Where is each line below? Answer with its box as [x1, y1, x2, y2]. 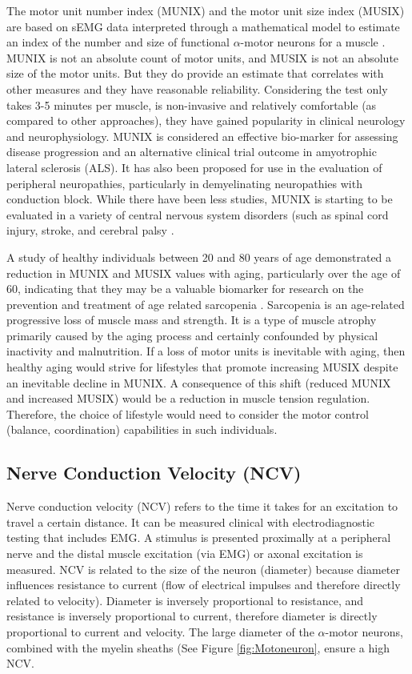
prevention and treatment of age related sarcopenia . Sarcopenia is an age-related [6, 295, 405, 312]
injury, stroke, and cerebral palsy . [6, 222, 174, 239]
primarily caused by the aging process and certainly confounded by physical [6, 327, 378, 343]
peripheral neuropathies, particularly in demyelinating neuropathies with [6, 175, 362, 191]
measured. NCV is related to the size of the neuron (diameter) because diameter [6, 560, 401, 577]
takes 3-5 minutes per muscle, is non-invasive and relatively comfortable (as [6, 96, 377, 113]
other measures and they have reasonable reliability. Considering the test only [6, 80, 388, 97]
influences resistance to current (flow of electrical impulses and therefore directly [6, 576, 401, 593]
